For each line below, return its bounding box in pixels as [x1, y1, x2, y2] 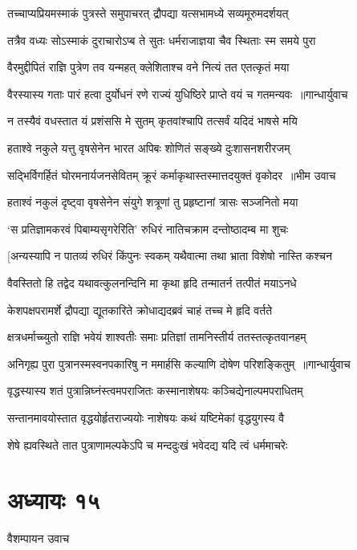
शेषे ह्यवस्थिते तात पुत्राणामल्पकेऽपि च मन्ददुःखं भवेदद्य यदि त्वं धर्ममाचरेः [7, 436, 288, 453]
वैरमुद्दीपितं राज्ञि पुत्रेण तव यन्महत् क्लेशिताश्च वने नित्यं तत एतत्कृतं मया [7, 59, 290, 75]
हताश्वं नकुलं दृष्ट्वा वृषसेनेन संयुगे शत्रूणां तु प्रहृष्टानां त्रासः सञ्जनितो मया [7, 194, 298, 210]
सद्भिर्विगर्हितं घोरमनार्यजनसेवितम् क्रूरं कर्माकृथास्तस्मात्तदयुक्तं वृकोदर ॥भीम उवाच [7, 166, 336, 183]
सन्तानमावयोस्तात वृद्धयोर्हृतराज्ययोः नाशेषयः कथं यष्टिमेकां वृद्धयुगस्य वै [7, 409, 285, 426]
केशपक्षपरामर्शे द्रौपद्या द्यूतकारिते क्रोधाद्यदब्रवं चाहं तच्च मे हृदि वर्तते [7, 301, 273, 318]
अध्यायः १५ [7, 483, 100, 516]
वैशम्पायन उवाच [7, 530, 70, 547]
